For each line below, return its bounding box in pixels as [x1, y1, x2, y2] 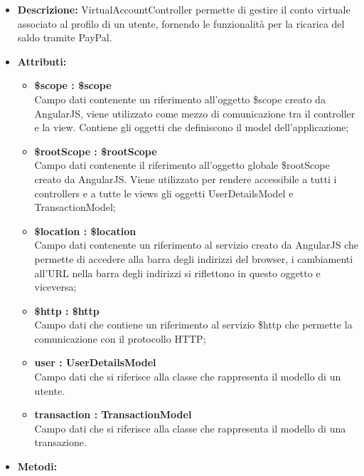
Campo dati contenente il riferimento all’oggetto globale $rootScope [34, 157, 330, 172]
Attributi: [17, 53, 67, 68]
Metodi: [17, 459, 58, 474]
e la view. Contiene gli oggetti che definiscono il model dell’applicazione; [34, 120, 349, 135]
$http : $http [34, 303, 100, 318]
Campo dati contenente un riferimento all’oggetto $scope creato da [34, 91, 326, 106]
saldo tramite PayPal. [17, 30, 112, 45]
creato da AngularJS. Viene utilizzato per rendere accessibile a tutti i [34, 171, 337, 186]
